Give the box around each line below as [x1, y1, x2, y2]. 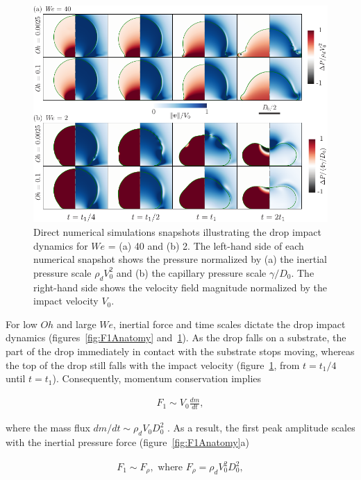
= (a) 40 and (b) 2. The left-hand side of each [108, 238, 304, 252]
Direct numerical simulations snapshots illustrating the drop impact [33, 225, 322, 239]
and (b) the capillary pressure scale [116, 265, 267, 280]
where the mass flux [6, 420, 90, 435]
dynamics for [33, 238, 88, 252]
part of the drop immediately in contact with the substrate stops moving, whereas [6, 343, 355, 358]
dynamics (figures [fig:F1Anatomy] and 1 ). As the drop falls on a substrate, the [6, 330, 346, 345]
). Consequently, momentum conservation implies [52, 371, 262, 386]
